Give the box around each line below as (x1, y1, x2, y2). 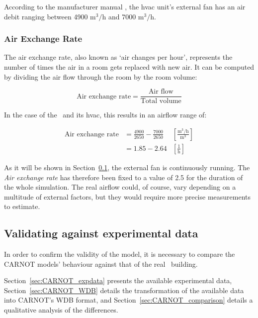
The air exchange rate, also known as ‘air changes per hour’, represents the (4, 52, 233, 62)
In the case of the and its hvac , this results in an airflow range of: (4, 109, 207, 120)
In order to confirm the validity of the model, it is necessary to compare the (4, 249, 235, 259)
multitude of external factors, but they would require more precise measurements (4, 191, 251, 202)
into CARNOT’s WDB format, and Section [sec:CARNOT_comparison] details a (4, 295, 253, 305)
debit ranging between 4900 (4, 11, 88, 21)
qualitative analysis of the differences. (4, 305, 118, 315)
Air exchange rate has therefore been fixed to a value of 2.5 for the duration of (4, 172, 243, 182)
